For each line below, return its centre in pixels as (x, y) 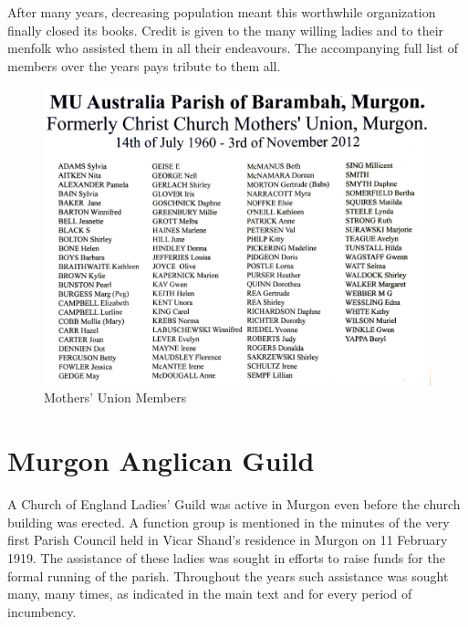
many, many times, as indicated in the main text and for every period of (210, 594)
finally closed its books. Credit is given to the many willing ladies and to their (226, 30)
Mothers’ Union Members (115, 397)
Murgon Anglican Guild (161, 460)
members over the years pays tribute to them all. (144, 65)
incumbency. (42, 611)
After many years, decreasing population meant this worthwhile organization (222, 12)
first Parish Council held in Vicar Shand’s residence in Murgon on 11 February (228, 540)
